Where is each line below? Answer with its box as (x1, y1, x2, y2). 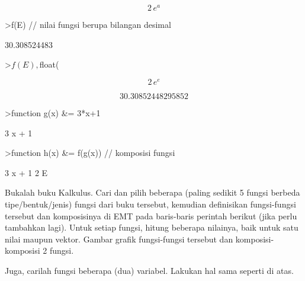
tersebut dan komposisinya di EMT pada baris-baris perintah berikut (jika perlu (5, 209, 297, 222)
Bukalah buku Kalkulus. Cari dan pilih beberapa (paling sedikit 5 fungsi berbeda (5, 186, 300, 199)
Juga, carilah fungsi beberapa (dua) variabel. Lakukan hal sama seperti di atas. (5, 264, 294, 276)
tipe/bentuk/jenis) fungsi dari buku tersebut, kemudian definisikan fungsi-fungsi (5, 197, 296, 210)
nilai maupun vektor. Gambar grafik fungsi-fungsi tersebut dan (5, 232, 233, 245)
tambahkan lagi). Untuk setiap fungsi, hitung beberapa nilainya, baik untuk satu (5, 221, 298, 234)
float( (39, 58, 59, 71)
